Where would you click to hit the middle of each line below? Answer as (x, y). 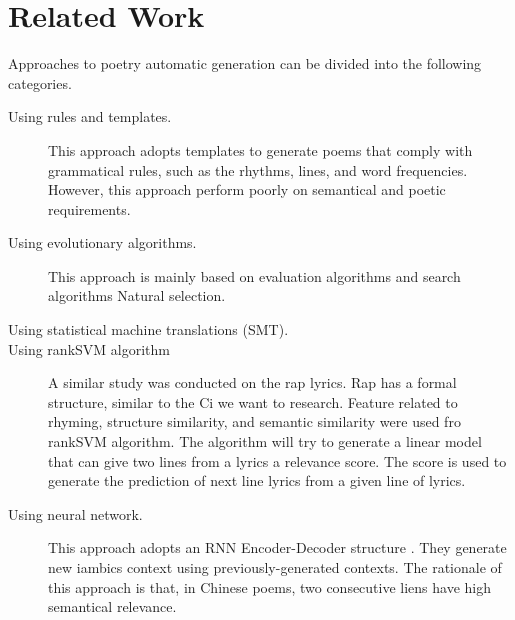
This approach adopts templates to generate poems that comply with (260, 149)
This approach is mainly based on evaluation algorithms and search (254, 275)
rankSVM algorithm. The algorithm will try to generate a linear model (265, 441)
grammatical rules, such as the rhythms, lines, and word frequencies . (258, 169)
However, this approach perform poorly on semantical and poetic (247, 189)
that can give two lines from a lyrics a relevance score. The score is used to (277, 460)
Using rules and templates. (90, 116)
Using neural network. (75, 513)
